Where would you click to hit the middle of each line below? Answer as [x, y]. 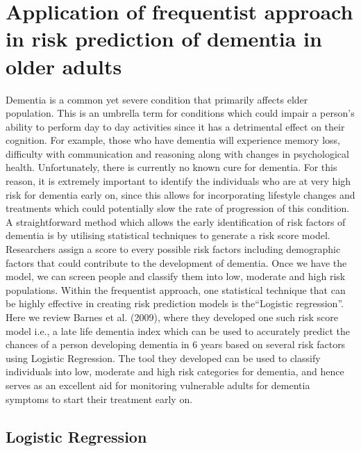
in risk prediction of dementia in [164, 39]
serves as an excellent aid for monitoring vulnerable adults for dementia [158, 385]
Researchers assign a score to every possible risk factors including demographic [173, 249]
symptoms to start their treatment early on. [99, 399]
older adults [64, 66]
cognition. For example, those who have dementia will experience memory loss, [173, 140]
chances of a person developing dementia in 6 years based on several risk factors [176, 344]
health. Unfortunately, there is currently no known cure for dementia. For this [171, 167]
